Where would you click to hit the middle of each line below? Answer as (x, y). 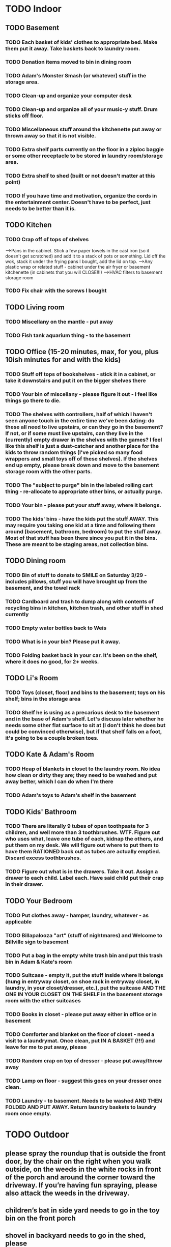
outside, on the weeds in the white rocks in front (83, 1169)
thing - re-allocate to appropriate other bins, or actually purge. (84, 491)
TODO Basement (32, 28)
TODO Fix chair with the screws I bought (56, 291)
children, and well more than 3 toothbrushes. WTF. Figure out (83, 832)
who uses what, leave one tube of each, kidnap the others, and (84, 839)
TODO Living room (35, 307)
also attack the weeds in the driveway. (67, 1193)
